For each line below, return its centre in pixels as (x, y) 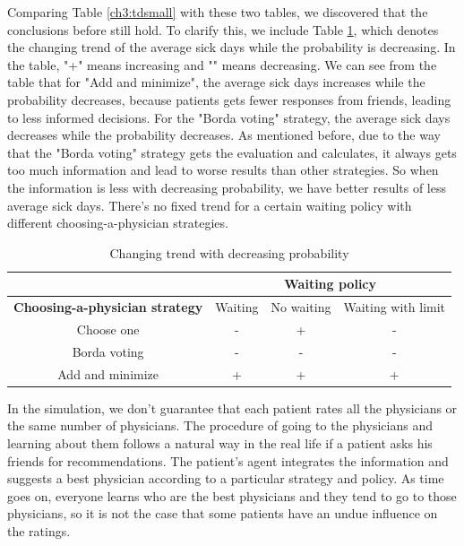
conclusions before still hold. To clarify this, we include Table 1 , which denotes (223, 29)
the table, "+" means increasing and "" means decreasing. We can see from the (222, 64)
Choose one (108, 329)
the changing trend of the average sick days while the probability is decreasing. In (232, 47)
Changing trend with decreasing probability (229, 252)
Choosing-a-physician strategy (108, 307)
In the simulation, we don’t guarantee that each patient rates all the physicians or (232, 407)
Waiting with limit (395, 307)
